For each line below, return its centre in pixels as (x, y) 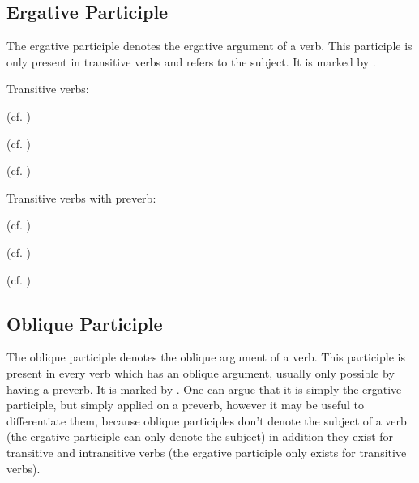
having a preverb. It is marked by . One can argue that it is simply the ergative (204, 389)
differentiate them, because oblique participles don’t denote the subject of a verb (207, 420)
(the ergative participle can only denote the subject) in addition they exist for (200, 436)
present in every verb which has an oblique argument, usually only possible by (201, 372)
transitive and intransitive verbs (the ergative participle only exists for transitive (207, 452)
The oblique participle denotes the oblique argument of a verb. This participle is (206, 357)
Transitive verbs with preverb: (81, 197)
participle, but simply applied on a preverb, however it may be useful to (185, 405)
